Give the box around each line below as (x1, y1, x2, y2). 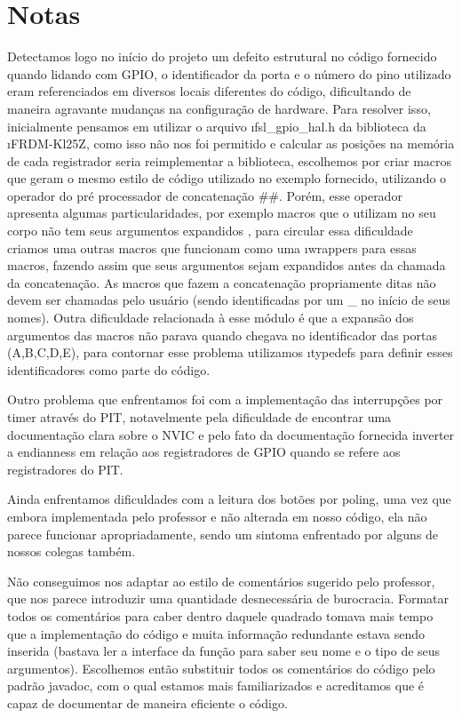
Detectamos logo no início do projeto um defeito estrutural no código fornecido (7, 47, 437, 66)
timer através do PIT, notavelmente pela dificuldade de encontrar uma (7, 408, 392, 426)
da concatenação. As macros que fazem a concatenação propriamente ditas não (7, 273, 436, 291)
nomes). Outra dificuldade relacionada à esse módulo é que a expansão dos (7, 308, 414, 327)
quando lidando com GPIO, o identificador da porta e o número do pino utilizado (7, 64, 451, 83)
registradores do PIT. (7, 459, 123, 478)
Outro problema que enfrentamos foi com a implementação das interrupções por (7, 390, 443, 409)
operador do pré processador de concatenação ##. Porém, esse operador (7, 186, 402, 204)
